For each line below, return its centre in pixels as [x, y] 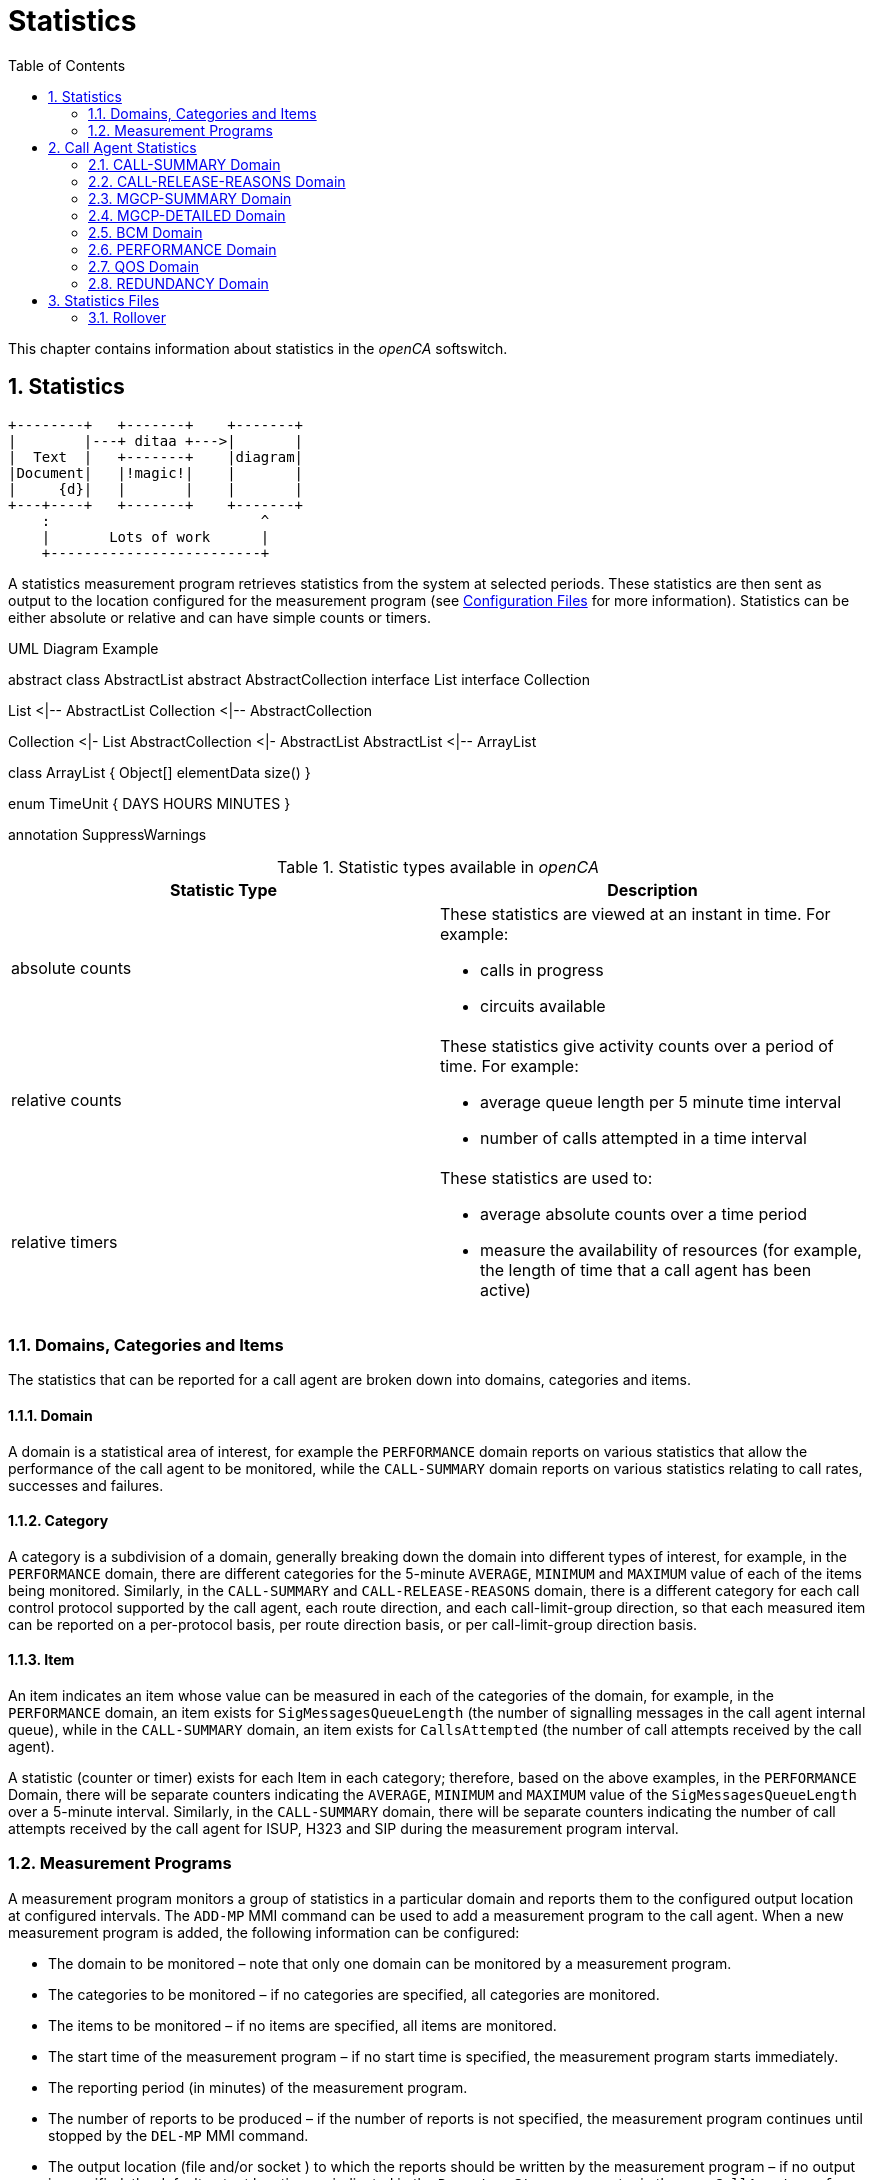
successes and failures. [86, 1485]
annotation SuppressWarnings [107, 834]
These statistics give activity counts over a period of [637, 1045]
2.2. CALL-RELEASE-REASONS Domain [217, 181]
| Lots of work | [155, 536]
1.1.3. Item [41, 1660]
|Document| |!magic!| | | [156, 472]
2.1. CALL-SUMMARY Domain [184, 164]
